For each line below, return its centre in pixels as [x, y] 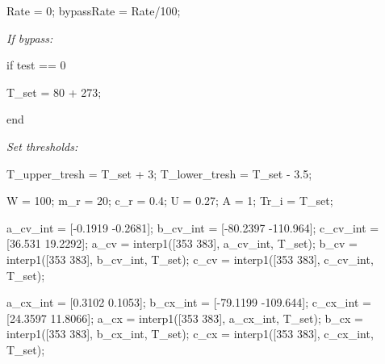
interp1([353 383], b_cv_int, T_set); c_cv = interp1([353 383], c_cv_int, [190, 259]
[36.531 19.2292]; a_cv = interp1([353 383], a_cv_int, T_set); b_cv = [182, 243]
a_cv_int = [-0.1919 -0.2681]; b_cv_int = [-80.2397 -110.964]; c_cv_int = [193, 227]
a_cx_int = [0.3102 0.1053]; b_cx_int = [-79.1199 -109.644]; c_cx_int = [189, 302]
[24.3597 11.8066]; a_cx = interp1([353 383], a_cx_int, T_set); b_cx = [185, 318]
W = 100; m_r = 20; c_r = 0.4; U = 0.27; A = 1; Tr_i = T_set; [170, 201]
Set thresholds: [42, 146]
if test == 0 [36, 65]
